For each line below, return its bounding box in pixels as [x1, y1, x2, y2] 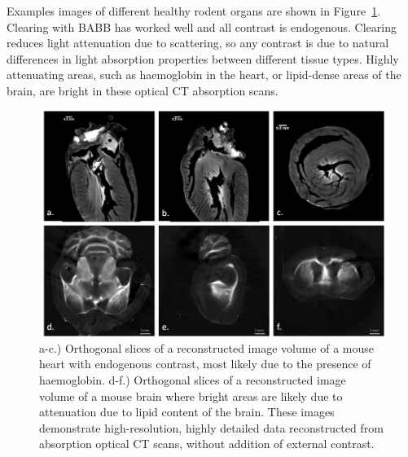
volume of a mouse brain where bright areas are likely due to [39, 387, 343, 404]
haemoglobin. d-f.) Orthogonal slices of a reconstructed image [39, 371, 346, 388]
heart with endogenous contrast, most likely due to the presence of [39, 355, 371, 372]
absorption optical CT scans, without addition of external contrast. [39, 435, 375, 452]
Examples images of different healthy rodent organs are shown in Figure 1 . [7, 2, 381, 19]
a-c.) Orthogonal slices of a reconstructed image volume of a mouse [39, 339, 375, 356]
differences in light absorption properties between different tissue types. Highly [7, 50, 399, 67]
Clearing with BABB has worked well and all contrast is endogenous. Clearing [7, 18, 397, 35]
